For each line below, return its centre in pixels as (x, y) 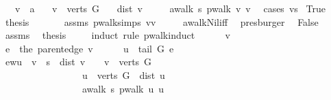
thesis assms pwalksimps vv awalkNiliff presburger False (162, 21)
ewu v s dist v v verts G (78, 62)
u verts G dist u (123, 74)
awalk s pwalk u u (123, 88)
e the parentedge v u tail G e (89, 48)
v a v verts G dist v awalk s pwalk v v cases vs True (170, 8)
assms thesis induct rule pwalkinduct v (118, 35)
